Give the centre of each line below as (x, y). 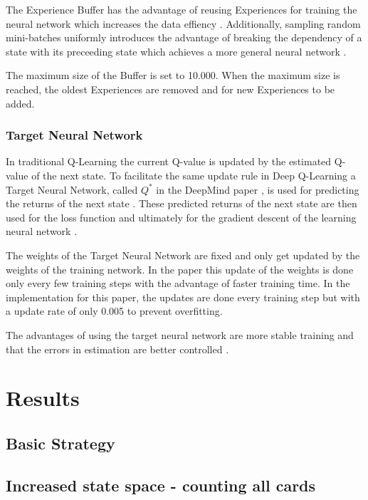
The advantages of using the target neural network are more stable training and (180, 334)
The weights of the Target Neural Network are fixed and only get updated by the (183, 255)
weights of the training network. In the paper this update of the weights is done (180, 269)
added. (20, 103)
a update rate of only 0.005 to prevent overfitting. (114, 311)
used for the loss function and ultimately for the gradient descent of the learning (181, 217)
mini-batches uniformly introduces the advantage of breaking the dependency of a (184, 37)
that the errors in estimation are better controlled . (117, 349)
